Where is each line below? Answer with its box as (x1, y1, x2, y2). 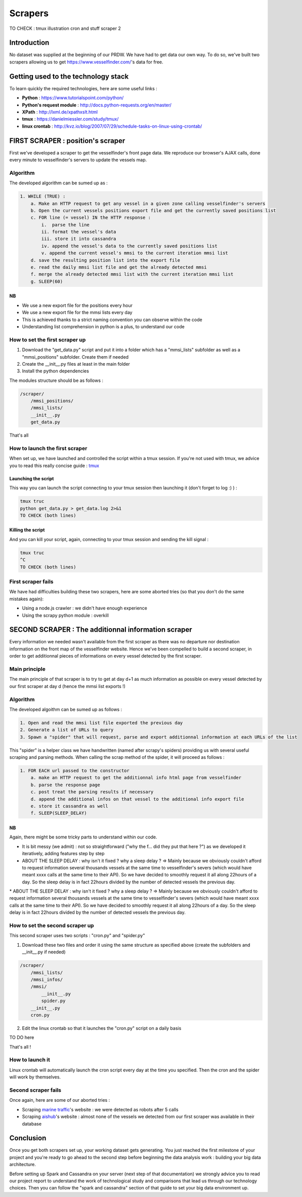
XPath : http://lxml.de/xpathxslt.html (22, 109, 98, 115)
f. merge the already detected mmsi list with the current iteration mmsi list (30, 272, 234, 277)
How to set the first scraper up (9, 336, 86, 343)
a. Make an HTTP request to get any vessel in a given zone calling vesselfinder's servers (30, 201, 266, 206)
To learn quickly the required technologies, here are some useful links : (9, 85, 158, 91)
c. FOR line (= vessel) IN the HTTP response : (30, 215, 151, 220)
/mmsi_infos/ (30, 977, 63, 982)
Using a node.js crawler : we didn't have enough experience (22, 605, 148, 611)
